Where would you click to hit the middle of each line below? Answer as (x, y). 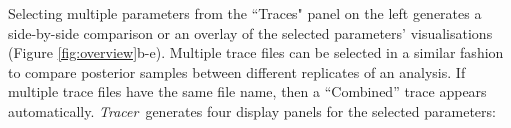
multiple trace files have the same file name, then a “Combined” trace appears (247, 91)
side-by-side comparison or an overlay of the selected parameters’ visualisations (250, 32)
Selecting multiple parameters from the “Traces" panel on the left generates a (245, 13)
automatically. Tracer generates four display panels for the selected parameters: (252, 110)
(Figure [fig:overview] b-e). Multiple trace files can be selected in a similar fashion (256, 52)
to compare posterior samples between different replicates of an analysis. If (237, 71)
